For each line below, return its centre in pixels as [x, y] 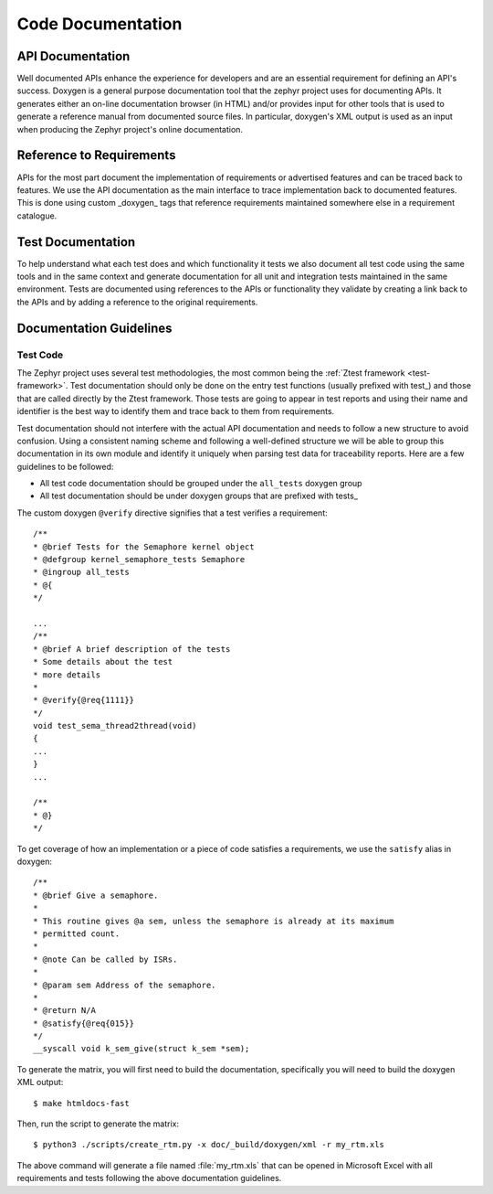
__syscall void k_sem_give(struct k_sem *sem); [142, 1049]
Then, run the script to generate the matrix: [98, 1124]
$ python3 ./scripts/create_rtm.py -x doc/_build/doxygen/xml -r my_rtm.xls [209, 1145]
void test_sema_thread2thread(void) [115, 726]
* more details [67, 675]
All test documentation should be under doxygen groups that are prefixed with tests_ [199, 496]
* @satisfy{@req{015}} [84, 1023]
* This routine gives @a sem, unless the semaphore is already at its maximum [214, 921]
